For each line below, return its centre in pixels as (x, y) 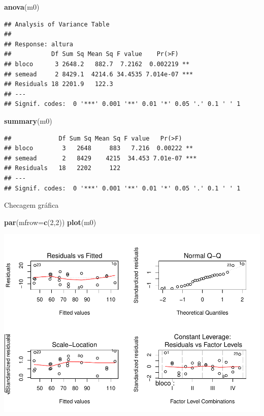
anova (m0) (22, 7)
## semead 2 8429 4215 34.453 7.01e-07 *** (101, 158)
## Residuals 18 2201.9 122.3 (59, 84)
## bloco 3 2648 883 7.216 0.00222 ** (99, 148)
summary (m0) (28, 120)
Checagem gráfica (31, 205)
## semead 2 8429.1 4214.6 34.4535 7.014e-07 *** (99, 74)
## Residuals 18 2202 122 (62, 168)
